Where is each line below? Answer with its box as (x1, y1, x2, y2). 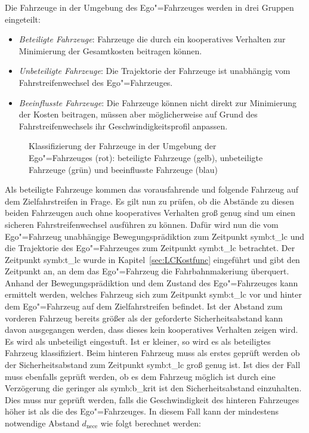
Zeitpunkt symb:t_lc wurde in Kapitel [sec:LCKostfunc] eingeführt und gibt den (5, 253, 300, 265)
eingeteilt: (5, 13, 41, 25)
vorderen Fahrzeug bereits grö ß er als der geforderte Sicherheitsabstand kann (5, 311, 283, 324)
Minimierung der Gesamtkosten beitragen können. (18, 44, 202, 57)
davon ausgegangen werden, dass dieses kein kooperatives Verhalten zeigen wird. (5, 323, 298, 336)
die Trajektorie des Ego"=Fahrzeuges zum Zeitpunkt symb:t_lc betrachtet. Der (5, 242, 295, 254)
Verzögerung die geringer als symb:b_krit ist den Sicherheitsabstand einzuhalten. (5, 382, 302, 394)
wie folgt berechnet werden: (100, 417, 201, 429)
